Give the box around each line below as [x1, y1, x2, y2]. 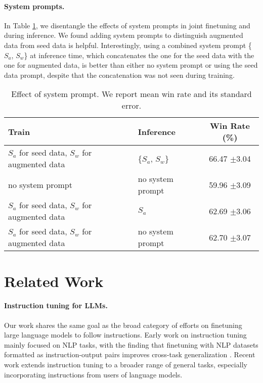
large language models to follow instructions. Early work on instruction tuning [4, 329, 247, 340]
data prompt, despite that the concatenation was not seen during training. [4, 69, 235, 80]
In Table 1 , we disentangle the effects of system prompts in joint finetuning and [4, 20, 250, 30]
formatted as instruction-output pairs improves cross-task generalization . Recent [4, 349, 255, 360]
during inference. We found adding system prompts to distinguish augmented [4, 30, 243, 40]
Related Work [4, 270, 104, 291]
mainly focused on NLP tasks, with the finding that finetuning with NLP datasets [4, 339, 258, 350]
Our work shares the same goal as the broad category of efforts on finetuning [4, 319, 242, 330]
